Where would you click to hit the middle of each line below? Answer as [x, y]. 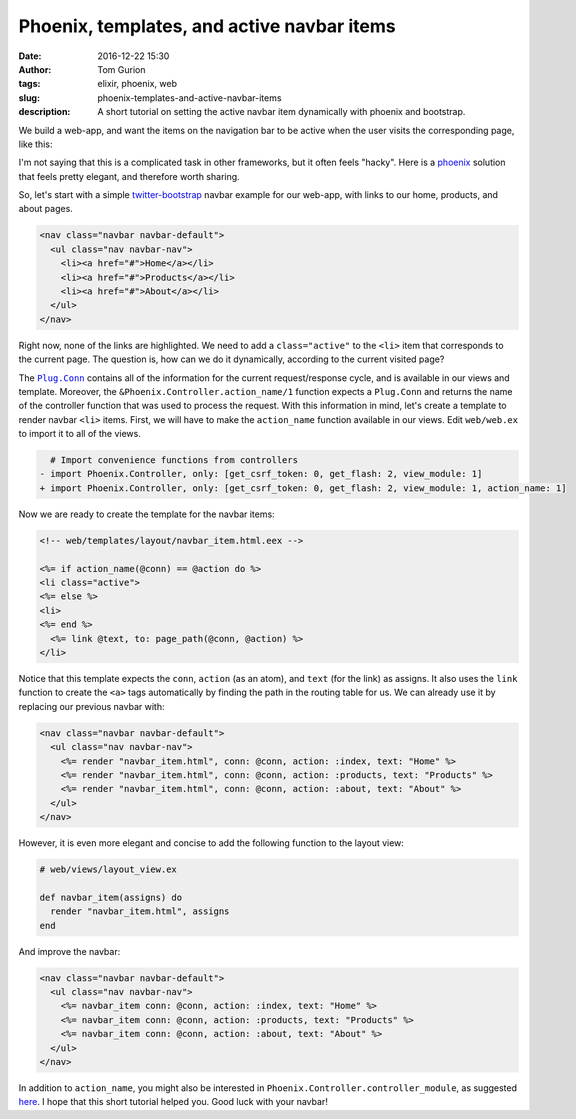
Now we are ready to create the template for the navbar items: [146, 514]
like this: [35, 144]
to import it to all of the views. [80, 434]
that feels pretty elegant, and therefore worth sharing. [129, 176]
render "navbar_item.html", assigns [140, 911]
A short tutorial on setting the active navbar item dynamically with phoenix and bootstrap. [281, 112]
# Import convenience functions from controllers [174, 460]
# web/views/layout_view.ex [108, 869]
